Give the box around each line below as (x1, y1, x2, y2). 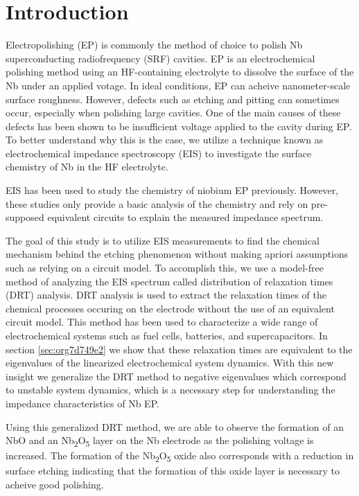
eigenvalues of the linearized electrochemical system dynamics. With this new (6, 355, 334, 370)
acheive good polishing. (6, 477, 104, 491)
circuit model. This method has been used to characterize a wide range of (6, 315, 318, 329)
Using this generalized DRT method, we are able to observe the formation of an (6, 419, 344, 434)
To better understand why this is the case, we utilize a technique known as (6, 132, 324, 147)
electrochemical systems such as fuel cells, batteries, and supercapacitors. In (6, 328, 328, 342)
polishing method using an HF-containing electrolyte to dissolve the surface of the (6, 64, 354, 79)
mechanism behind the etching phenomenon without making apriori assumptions (6, 247, 349, 261)
